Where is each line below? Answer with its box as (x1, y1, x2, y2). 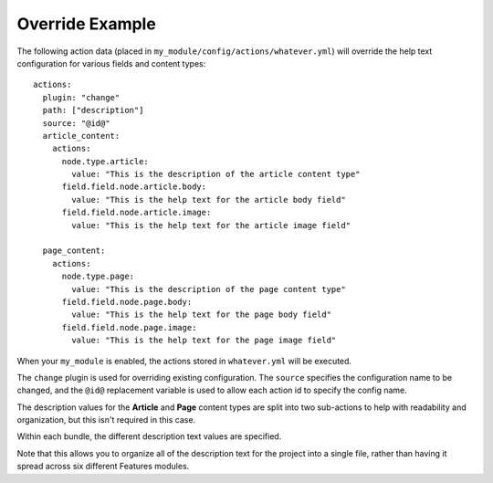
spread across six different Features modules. (16, 461, 190, 472)
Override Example (16, 14, 157, 34)
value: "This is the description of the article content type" (71, 169, 361, 180)
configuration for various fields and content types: (16, 58, 206, 68)
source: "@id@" (42, 118, 110, 128)
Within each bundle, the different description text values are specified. (16, 431, 282, 442)
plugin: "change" (42, 92, 121, 102)
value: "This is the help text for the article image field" (71, 220, 351, 230)
